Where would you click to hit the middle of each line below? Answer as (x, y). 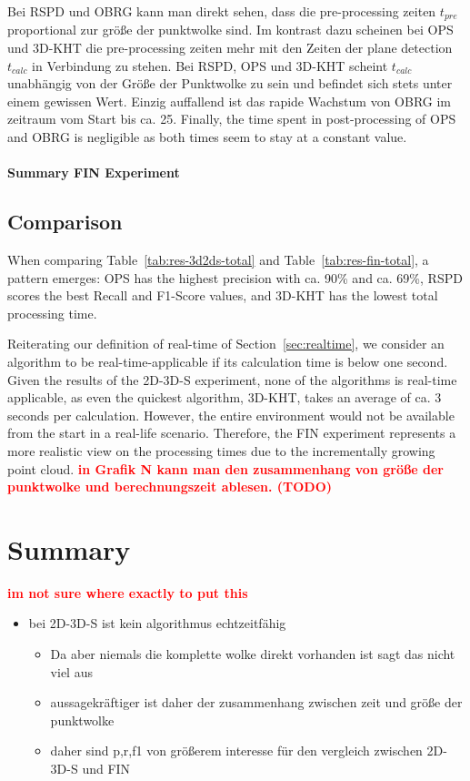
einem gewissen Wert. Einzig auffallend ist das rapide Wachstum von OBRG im (230, 101)
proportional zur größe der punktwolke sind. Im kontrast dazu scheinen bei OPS (230, 30)
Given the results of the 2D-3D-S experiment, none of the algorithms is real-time (232, 379)
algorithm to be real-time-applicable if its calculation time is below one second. (228, 361)
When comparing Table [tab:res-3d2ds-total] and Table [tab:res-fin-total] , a (218, 259)
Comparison (65, 222)
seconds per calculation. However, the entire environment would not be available (231, 415)
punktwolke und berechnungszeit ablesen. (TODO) (170, 487)
